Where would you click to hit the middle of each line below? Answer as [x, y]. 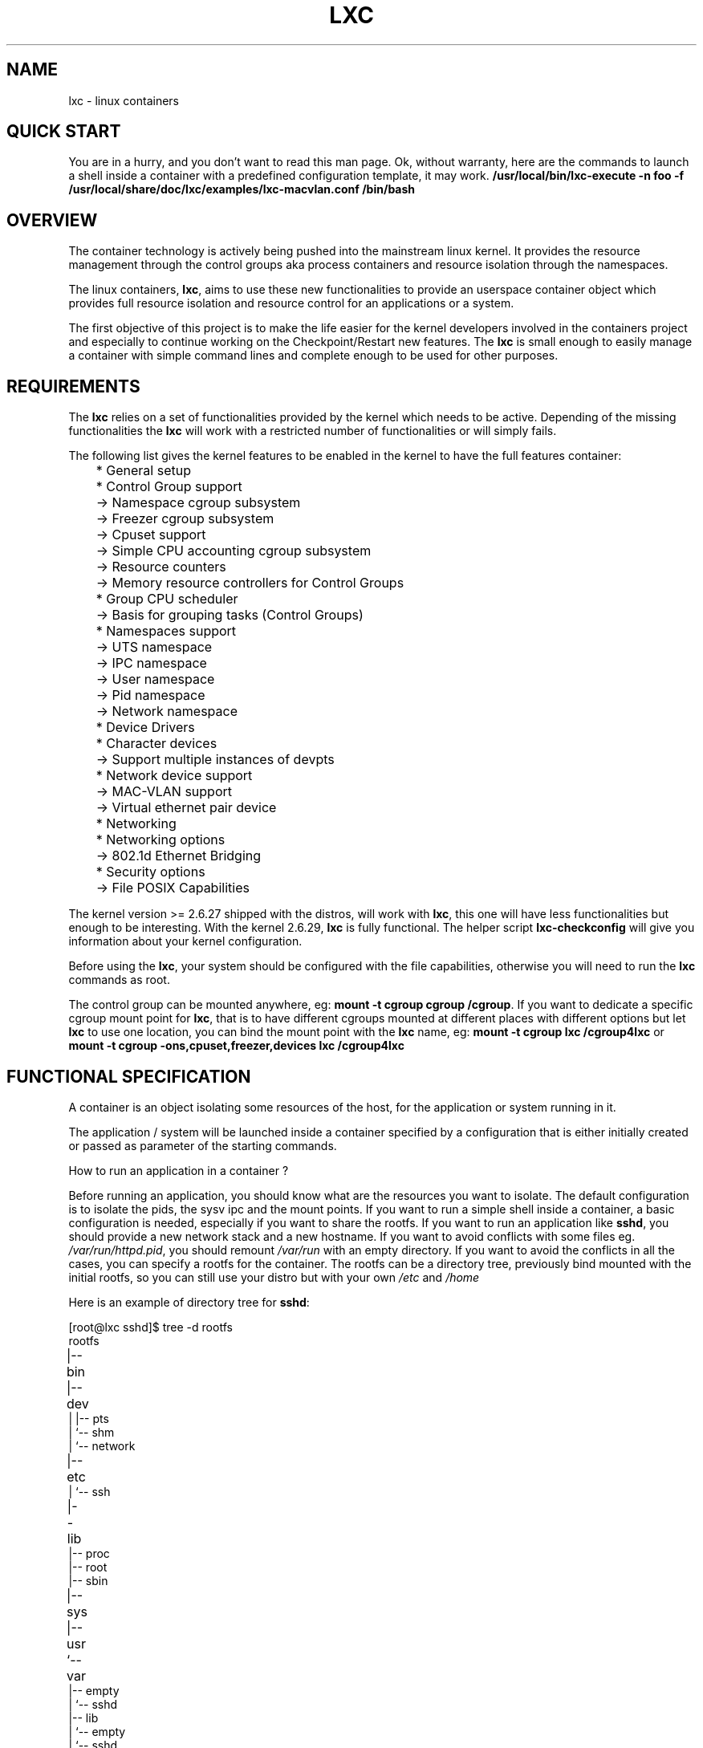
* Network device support [174, 776]
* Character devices [156, 744]
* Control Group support [169, 487]
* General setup [143, 471]
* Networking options [161, 840]
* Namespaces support [166, 631]
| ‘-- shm [91, 1432]
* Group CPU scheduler [167, 599]
